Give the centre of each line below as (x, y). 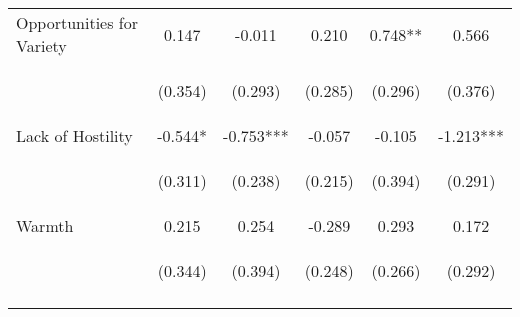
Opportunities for (77, 22)
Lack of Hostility (74, 135)
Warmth (45, 225)
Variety (41, 45)
